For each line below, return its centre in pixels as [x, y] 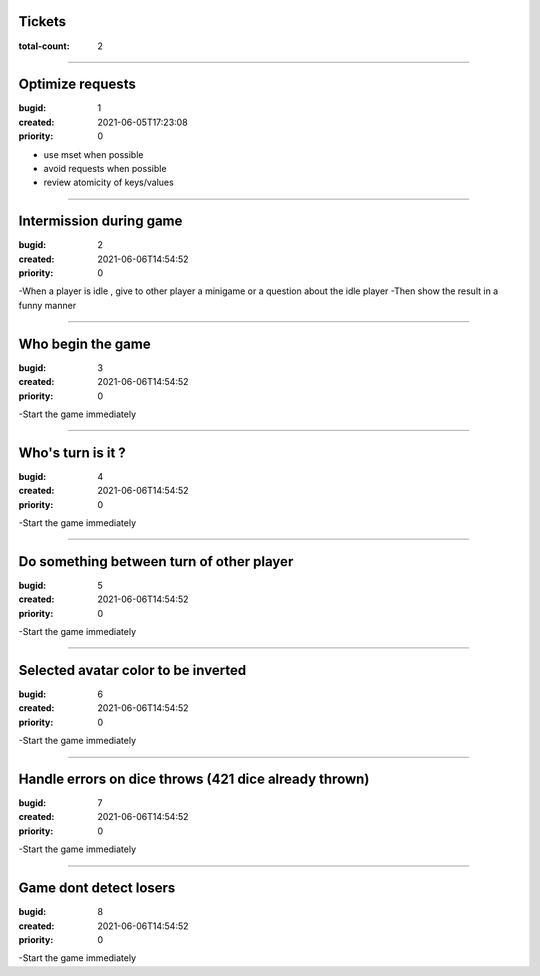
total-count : [44, 46]
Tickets [42, 21]
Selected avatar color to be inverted [132, 670]
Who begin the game [84, 343]
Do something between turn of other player [156, 561]
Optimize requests [77, 84]
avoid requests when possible [105, 168]
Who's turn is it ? [72, 452]
